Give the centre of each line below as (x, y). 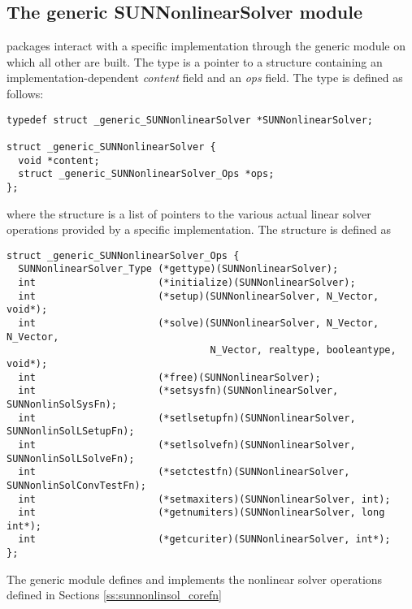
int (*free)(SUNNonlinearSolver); (169, 377)
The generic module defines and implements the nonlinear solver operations (195, 579)
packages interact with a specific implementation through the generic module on (206, 46)
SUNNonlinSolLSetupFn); (71, 432)
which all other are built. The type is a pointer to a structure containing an (195, 61)
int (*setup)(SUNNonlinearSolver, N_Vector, (199, 296)
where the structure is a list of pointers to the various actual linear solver (189, 213)
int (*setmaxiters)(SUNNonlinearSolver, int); (204, 499)
